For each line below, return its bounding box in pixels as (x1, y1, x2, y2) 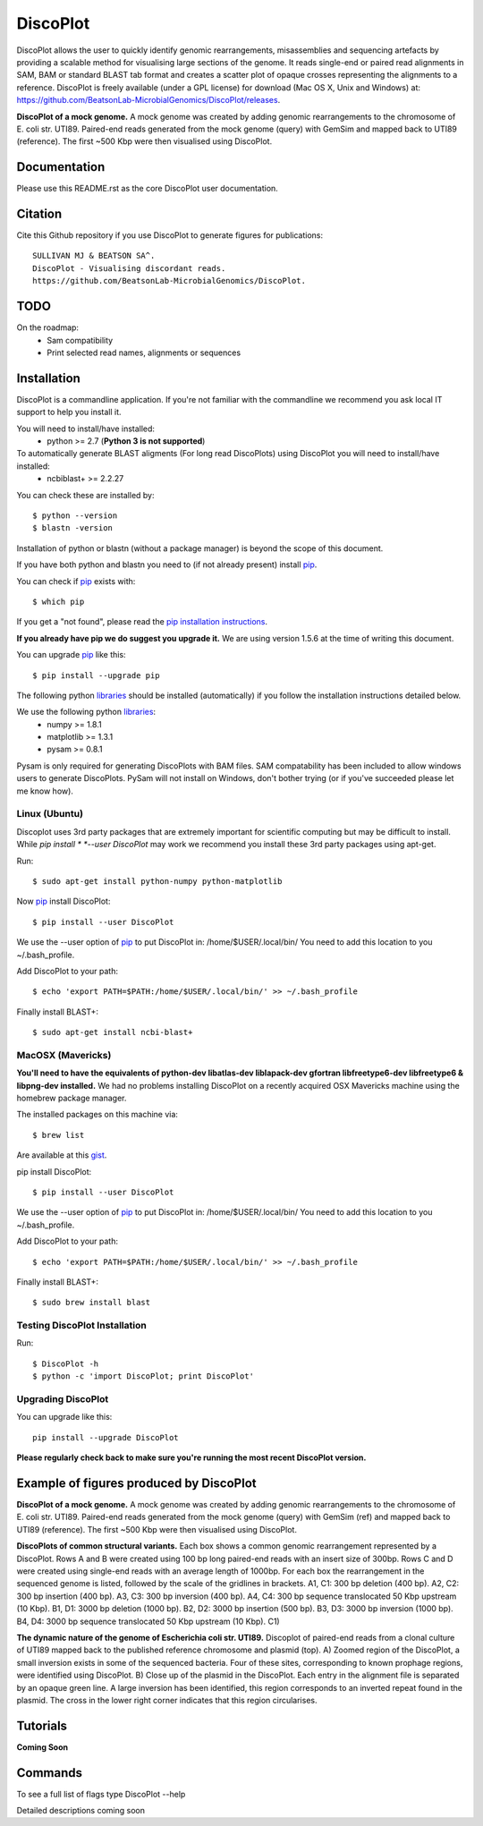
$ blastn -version (32, 523, 114, 533)
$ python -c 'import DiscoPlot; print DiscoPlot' (32, 1372, 255, 1381)
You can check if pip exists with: (16, 575, 136, 586)
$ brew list (32, 1130, 85, 1140)
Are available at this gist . (16, 1150, 107, 1160)
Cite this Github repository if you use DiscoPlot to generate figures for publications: (16, 230, 324, 241)
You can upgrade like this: (16, 1412, 113, 1423)
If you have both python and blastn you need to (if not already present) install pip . (16, 559, 318, 570)
